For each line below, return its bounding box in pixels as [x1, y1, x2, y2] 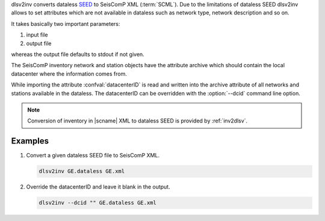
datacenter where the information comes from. [11, 70, 128, 77]
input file [26, 31, 48, 38]
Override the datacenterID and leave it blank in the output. [26, 183, 171, 190]
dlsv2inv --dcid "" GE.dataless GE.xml [39, 199, 156, 207]
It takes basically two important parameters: [11, 20, 120, 27]
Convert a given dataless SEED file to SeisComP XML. [26, 152, 159, 159]
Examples [11, 136, 49, 147]
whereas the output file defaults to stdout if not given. [11, 50, 144, 58]
